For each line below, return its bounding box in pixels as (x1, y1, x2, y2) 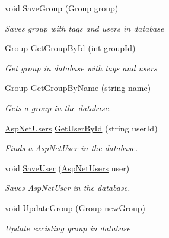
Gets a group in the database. (5, 101, 111, 114)
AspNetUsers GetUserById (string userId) (5, 121, 158, 134)
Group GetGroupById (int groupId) (5, 42, 136, 54)
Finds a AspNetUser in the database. (5, 142, 138, 154)
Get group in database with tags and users (5, 61, 157, 74)
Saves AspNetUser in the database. (5, 181, 130, 194)
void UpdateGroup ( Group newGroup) (5, 201, 145, 214)
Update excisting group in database (5, 221, 130, 234)
